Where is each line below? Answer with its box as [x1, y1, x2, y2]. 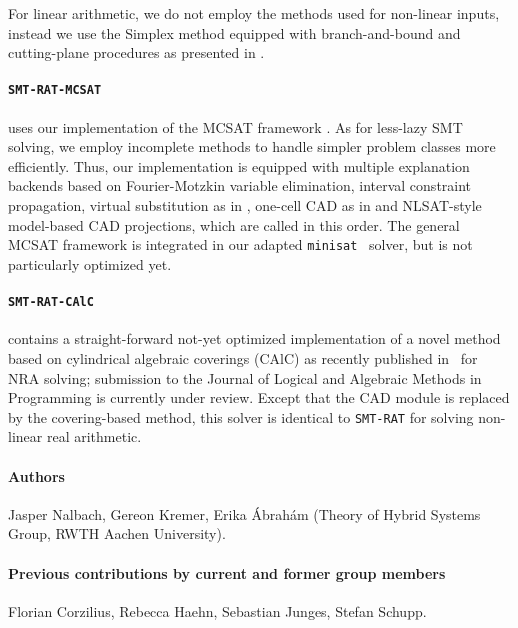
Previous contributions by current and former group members [8, 562, 446, 583]
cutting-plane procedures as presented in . [8, 42, 265, 63]
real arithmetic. [46, 426, 142, 447]
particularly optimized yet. [8, 253, 172, 274]
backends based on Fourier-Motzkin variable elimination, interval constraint [8, 175, 472, 196]
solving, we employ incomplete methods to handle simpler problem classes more [8, 136, 496, 157]
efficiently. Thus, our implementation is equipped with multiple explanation [8, 155, 470, 176]
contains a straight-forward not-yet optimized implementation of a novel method [8, 328, 501, 349]
